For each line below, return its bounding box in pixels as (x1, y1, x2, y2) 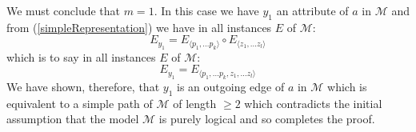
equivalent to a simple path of (6, 94, 153, 111)
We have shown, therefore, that (6, 78, 160, 94)
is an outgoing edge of (176, 78, 285, 94)
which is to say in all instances (6, 48, 156, 65)
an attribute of (276, 2, 349, 18)
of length (173, 94, 217, 111)
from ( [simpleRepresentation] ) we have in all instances (6, 18, 272, 35)
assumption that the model (6, 110, 139, 127)
